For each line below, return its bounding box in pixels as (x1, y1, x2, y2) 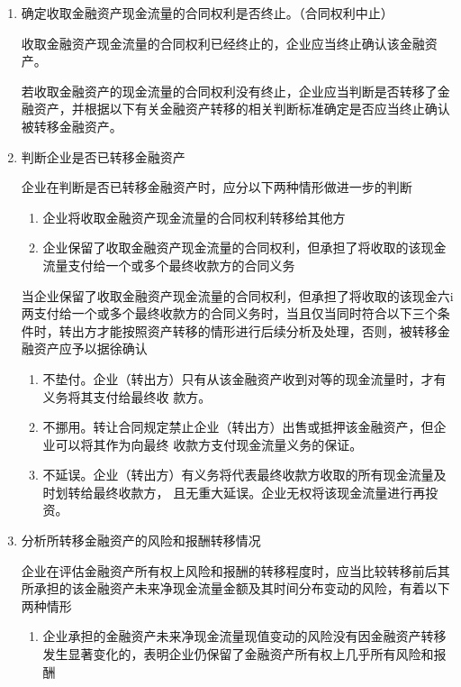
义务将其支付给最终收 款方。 (42, 387, 212, 406)
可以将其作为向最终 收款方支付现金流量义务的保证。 (55, 435, 363, 453)
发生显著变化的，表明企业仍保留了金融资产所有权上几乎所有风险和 (42, 645, 434, 664)
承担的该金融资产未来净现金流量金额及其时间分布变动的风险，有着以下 (33, 579, 450, 598)
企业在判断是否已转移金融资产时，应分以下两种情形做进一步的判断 (21, 178, 412, 197)
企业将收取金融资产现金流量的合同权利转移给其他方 (42, 207, 346, 226)
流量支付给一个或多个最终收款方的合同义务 (42, 255, 295, 274)
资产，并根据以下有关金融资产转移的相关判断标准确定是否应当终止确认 (33, 99, 450, 118)
